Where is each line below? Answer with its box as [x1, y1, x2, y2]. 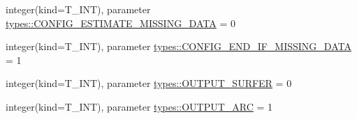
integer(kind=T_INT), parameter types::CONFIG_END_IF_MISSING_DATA [6, 39, 351, 54]
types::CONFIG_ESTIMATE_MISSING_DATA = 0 [6, 15, 235, 30]
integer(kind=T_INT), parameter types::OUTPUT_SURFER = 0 [6, 76, 292, 90]
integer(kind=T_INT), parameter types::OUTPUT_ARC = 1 [6, 99, 273, 113]
